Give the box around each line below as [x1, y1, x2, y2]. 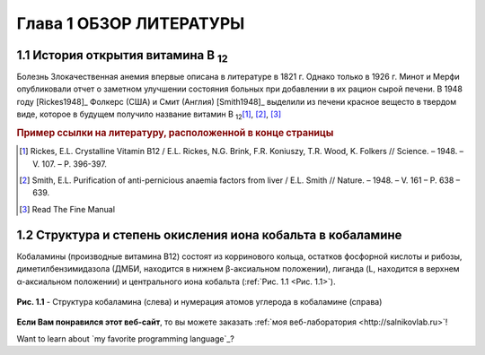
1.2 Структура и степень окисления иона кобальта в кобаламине [16, 227, 402, 242]
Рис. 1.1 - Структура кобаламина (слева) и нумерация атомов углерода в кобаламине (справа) [16, 296, 383, 307]
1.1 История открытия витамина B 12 [16, 48, 228, 65]
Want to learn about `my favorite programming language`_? [16, 333, 235, 344]
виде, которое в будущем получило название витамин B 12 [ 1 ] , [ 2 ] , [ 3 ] [16, 108, 282, 122]
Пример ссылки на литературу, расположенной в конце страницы [16, 126, 334, 139]
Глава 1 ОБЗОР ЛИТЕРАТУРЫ [16, 13, 245, 33]
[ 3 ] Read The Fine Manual [19, 203, 116, 214]
